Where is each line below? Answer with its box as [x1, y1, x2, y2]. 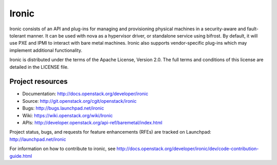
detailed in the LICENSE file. [9, 64, 69, 70]
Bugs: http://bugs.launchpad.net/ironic [22, 105, 105, 112]
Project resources [9, 77, 68, 86]
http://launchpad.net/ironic [9, 136, 66, 142]
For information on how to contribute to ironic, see [9, 145, 115, 152]
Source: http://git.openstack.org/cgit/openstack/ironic [22, 98, 137, 104]
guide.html [9, 153, 32, 159]
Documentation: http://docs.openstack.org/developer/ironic [22, 90, 149, 97]
